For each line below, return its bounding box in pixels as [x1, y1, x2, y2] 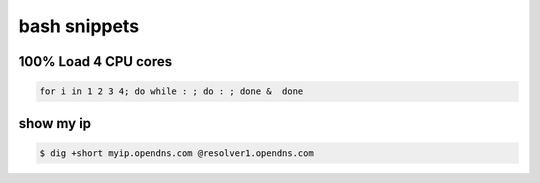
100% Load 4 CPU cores [18, 53, 173, 70]
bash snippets [18, 15, 140, 37]
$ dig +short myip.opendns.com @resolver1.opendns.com [39, 147, 314, 159]
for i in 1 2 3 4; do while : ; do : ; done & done [39, 86, 304, 97]
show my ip [18, 115, 92, 132]
